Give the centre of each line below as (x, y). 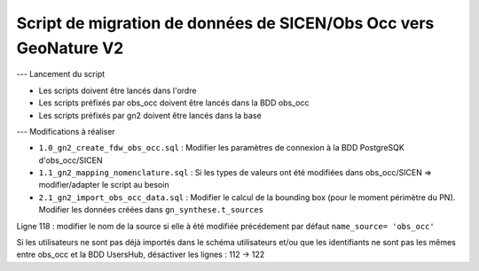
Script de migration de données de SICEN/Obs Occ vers (225, 23)
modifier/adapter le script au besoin (104, 185)
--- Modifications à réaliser (66, 131)
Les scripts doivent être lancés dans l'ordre (118, 90)
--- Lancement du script (61, 74)
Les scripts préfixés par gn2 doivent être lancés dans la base (150, 115)
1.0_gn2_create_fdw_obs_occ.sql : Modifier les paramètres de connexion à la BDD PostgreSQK (222, 148)
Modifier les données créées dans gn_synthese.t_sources (151, 210)
